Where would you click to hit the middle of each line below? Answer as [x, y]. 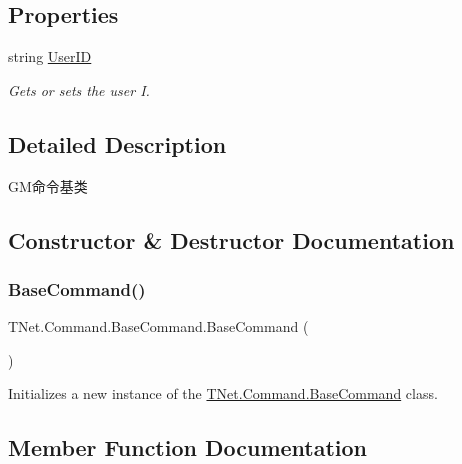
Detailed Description [117, 143]
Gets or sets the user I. [79, 89]
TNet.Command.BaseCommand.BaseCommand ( [158, 326]
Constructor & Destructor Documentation [231, 239]
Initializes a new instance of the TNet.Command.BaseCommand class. [223, 393]
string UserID [50, 56]
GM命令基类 [48, 185]
